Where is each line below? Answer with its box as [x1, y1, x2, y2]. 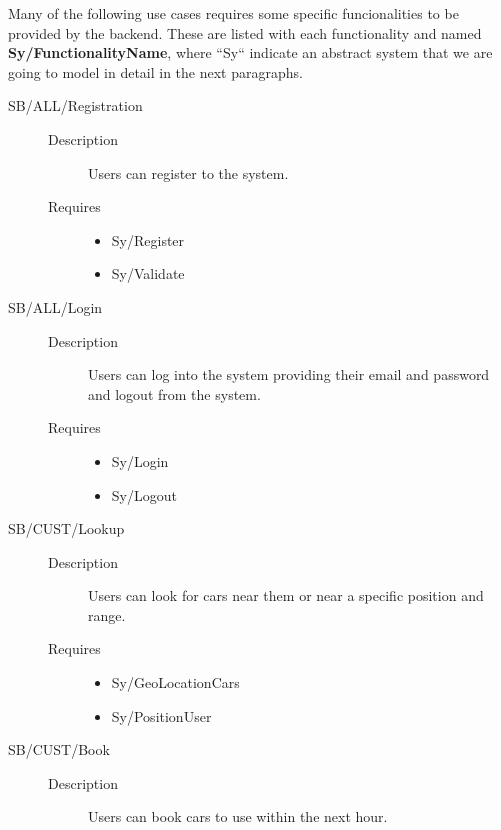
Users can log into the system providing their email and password [88, 364, 490, 385]
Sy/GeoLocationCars [111, 672, 240, 693]
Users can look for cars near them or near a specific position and [88, 585, 484, 606]
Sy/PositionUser [111, 705, 212, 726]
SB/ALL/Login [8, 296, 103, 317]
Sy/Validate [111, 263, 185, 284]
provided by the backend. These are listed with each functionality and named [8, 22, 482, 43]
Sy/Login [111, 450, 169, 471]
